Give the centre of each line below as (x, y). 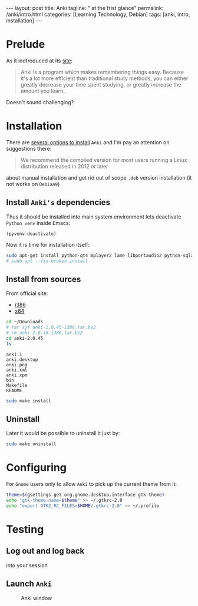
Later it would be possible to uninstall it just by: (63, 433)
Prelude (26, 44)
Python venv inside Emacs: (38, 223)
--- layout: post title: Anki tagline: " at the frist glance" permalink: (85, 8)
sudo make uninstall (32, 444)
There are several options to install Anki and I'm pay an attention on (88, 142)
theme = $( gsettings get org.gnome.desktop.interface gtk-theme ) (85, 495)
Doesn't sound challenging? (40, 102)
